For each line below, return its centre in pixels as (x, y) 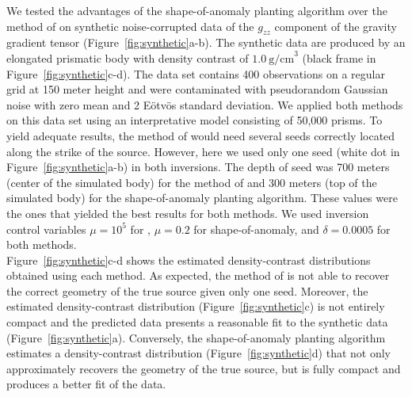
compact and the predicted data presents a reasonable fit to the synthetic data (197, 322)
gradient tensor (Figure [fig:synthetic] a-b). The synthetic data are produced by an (206, 42)
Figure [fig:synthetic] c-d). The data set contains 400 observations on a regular (196, 73)
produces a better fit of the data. (86, 384)
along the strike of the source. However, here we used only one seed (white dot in (203, 151)
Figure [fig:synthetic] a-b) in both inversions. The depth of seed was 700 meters (198, 167)
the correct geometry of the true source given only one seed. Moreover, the (187, 290)
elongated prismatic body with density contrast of (128, 57)
